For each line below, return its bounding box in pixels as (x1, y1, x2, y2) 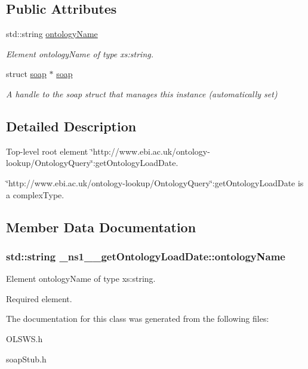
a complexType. (6, 188, 64, 201)
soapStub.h (6, 352, 47, 365)
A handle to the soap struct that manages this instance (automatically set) (6, 87, 278, 100)
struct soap (6, 67, 47, 80)
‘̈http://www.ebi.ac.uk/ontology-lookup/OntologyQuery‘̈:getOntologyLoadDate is (6, 176, 304, 189)
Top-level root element (6, 144, 88, 157)
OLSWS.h (6, 332, 43, 345)
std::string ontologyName (6, 27, 98, 40)
